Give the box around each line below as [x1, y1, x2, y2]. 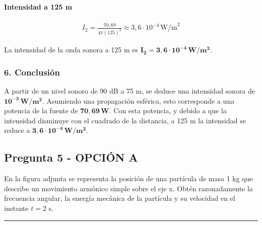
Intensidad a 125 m [4, 1, 73, 12]
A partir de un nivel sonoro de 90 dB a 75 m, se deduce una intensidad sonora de [4, 86, 255, 96]
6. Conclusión [4, 65, 60, 78]
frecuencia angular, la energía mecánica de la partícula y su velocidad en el [4, 193, 235, 203]
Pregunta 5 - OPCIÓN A [4, 149, 138, 165]
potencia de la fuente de [4, 105, 78, 116]
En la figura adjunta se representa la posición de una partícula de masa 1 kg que [4, 173, 253, 184]
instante [4, 202, 29, 213]
